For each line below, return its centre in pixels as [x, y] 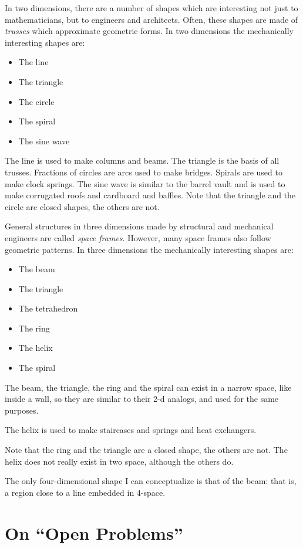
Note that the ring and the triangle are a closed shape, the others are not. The [146, 450]
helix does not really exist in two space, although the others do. [119, 461]
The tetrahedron [48, 308]
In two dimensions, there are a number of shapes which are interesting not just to [151, 8]
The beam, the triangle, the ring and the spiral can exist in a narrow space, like [148, 387]
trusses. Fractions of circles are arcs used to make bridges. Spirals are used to [144, 172]
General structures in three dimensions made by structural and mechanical [139, 226]
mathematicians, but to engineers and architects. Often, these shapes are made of [151, 19]
